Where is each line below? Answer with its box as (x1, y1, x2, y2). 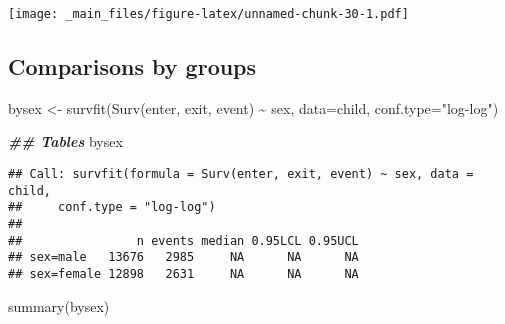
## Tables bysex (8, 131, 123, 152)
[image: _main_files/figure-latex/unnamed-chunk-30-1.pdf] (8, 7, 409, 21)
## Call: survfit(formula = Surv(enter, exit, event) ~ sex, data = (8, 167, 474, 182)
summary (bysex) (8, 295, 110, 316)
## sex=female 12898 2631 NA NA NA (8, 266, 359, 281)
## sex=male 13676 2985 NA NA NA (8, 250, 359, 265)
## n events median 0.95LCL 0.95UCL (8, 233, 359, 248)
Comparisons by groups (8, 51, 257, 82)
